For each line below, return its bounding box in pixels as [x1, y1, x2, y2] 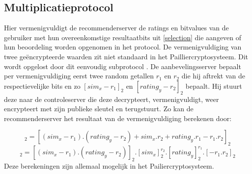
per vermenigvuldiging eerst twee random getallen [4, 71, 154, 81]
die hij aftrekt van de [181, 71, 245, 81]
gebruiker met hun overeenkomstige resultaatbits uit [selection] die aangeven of [4, 32, 242, 42]
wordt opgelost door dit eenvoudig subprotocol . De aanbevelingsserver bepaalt [4, 61, 241, 71]
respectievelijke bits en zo [4, 80, 81, 91]
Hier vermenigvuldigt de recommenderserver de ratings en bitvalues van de [4, 23, 229, 33]
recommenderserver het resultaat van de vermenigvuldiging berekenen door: [4, 113, 232, 123]
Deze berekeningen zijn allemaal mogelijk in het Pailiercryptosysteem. [4, 160, 214, 171]
